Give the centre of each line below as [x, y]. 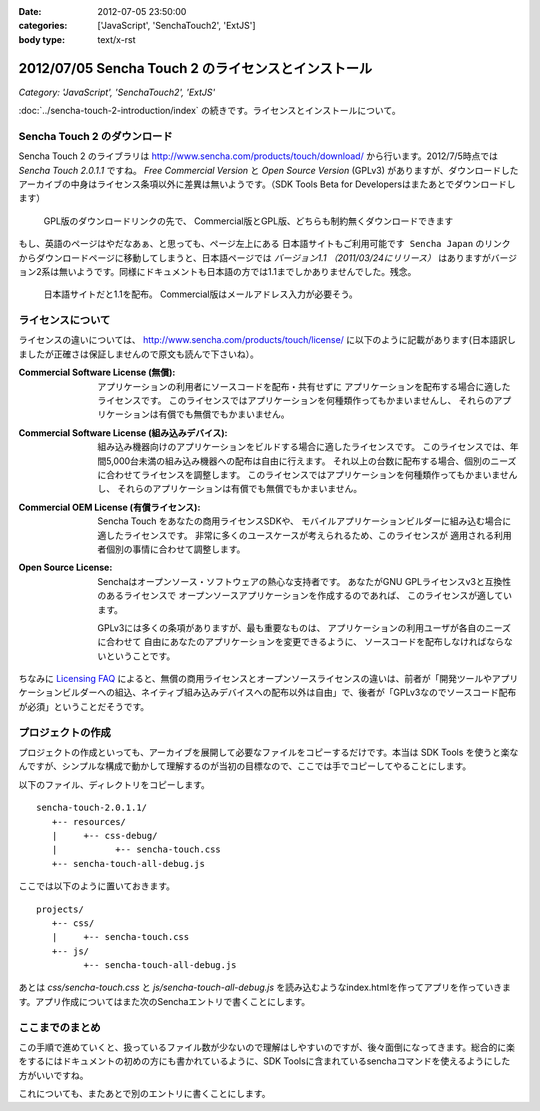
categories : [43, 26]
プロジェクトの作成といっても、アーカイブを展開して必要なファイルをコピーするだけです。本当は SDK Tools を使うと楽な [268, 752]
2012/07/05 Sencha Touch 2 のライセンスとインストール [195, 68]
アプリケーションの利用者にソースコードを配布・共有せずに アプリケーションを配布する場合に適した [304, 386]
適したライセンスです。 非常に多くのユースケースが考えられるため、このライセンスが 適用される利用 [304, 535]
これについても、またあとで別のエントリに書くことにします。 [144, 1094]
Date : [30, 11]
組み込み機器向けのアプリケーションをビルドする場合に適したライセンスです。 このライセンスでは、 [303, 447]
